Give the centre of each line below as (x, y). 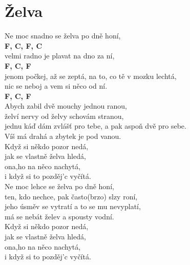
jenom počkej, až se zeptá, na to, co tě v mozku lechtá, (91, 76)
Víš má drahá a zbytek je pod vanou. (63, 136)
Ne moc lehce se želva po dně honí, (59, 186)
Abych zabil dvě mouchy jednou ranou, (66, 106)
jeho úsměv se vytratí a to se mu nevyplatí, (73, 206)
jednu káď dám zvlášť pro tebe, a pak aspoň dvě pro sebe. (96, 126)
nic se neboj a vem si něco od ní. (56, 86)
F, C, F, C (24, 45)
